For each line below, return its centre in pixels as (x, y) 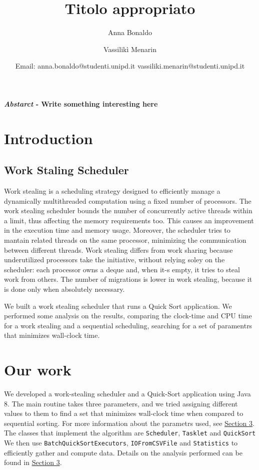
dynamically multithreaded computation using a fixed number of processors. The (128, 200)
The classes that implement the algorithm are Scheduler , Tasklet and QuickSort (130, 433)
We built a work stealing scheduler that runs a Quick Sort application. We (118, 306)
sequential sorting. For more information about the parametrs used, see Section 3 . (129, 423)
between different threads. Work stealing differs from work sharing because (118, 250)
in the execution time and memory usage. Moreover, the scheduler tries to (117, 230)
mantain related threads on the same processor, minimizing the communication (125, 240)
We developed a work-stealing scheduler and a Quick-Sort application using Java (127, 394)
